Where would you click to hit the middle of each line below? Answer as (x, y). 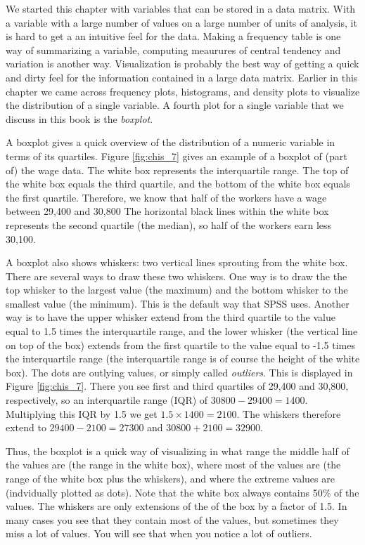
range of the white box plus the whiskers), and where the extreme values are (170, 478)
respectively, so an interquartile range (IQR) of (107, 400)
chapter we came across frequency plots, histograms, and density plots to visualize (183, 91)
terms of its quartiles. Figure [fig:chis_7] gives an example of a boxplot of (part (177, 156)
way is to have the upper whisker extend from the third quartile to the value (171, 317)
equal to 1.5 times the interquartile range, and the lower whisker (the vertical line (182, 331)
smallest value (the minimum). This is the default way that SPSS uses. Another (178, 303)
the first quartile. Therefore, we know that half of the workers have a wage (166, 197)
